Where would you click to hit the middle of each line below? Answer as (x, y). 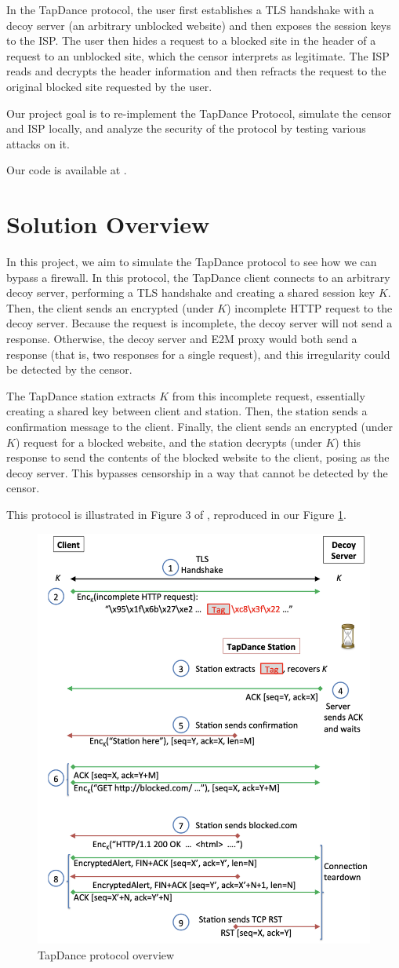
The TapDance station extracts (81, 395)
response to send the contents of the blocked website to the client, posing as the (198, 457)
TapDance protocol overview (106, 954)
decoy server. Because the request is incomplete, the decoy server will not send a (199, 323)
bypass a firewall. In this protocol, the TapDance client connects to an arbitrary (198, 277)
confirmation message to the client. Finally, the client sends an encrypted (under (199, 426)
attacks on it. (38, 143)
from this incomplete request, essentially (268, 395)
